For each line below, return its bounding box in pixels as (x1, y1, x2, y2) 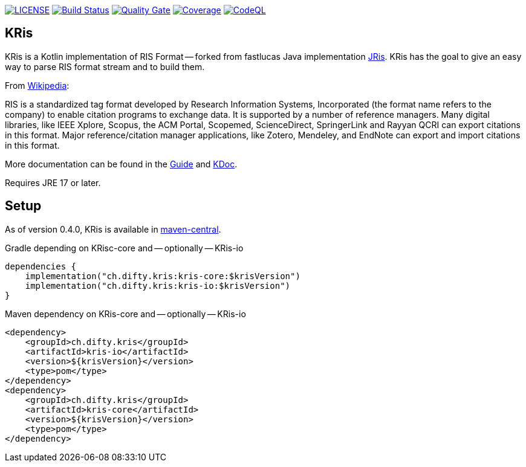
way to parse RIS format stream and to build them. (5, 61, 205, 72)
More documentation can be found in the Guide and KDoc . (5, 158, 238, 169)
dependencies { (5, 261, 77, 271)
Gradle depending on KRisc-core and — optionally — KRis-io (5, 242, 244, 253)
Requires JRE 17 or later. (5, 177, 101, 188)
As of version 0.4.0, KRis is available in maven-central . (5, 224, 221, 234)
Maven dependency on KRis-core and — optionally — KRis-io (5, 308, 246, 319)
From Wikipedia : (5, 80, 70, 91)
